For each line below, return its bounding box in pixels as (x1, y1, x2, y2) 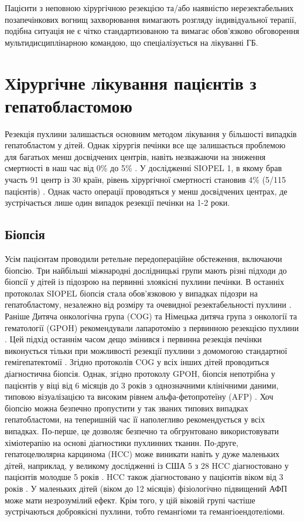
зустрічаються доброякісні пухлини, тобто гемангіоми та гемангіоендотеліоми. (5, 505, 285, 517)
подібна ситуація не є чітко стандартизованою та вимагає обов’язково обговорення (5, 25, 299, 37)
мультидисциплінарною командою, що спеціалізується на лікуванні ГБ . (5, 36, 258, 48)
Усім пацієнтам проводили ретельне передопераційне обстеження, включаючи (5, 253, 282, 265)
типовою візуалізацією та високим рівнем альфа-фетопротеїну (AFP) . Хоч (5, 390, 274, 403)
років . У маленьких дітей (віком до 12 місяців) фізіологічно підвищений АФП (5, 482, 288, 494)
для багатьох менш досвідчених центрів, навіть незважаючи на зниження (5, 150, 266, 162)
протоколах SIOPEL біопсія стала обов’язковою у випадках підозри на (5, 287, 258, 299)
